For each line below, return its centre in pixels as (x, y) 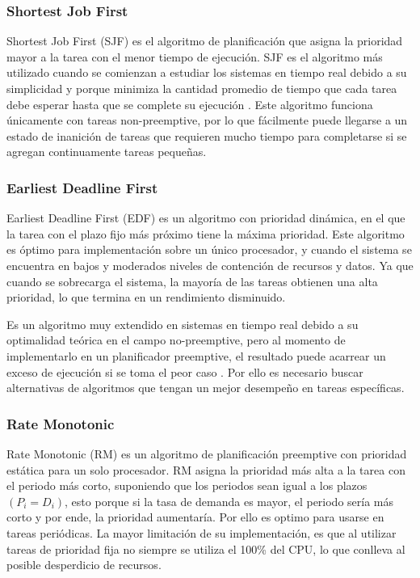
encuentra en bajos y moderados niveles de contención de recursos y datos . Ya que (210, 265)
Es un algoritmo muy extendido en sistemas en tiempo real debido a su (183, 324)
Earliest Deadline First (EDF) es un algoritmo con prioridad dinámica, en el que (206, 218)
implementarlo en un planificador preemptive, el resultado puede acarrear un (196, 355)
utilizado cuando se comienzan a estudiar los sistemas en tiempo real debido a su (207, 72)
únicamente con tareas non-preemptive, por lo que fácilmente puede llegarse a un (207, 120)
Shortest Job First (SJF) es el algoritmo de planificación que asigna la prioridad (205, 41)
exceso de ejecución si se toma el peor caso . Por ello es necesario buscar (185, 371)
